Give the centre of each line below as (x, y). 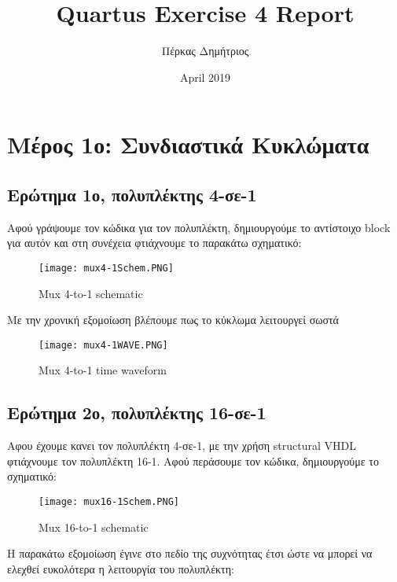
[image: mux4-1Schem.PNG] (106, 268)
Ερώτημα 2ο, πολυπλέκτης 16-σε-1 (137, 413)
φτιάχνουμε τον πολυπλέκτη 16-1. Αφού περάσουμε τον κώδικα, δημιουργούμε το (193, 460)
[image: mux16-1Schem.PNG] (109, 501)
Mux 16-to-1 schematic (94, 527)
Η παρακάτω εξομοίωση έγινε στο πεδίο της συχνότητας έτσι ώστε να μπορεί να (190, 553)
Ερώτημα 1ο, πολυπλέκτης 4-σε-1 (132, 194)
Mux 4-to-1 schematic (91, 293)
